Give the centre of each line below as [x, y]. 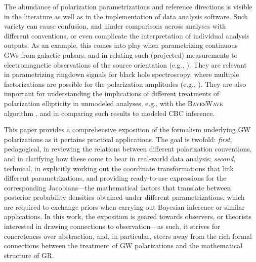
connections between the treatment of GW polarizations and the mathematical [123, 245]
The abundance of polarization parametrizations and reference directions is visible [128, 6]
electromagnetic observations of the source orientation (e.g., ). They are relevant [126, 64]
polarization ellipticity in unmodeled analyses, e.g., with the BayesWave [114, 103]
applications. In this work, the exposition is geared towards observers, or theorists [128, 216]
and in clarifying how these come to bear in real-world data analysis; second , [120, 158]
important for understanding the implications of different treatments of [112, 94]
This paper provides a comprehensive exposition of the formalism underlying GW [127, 130]
